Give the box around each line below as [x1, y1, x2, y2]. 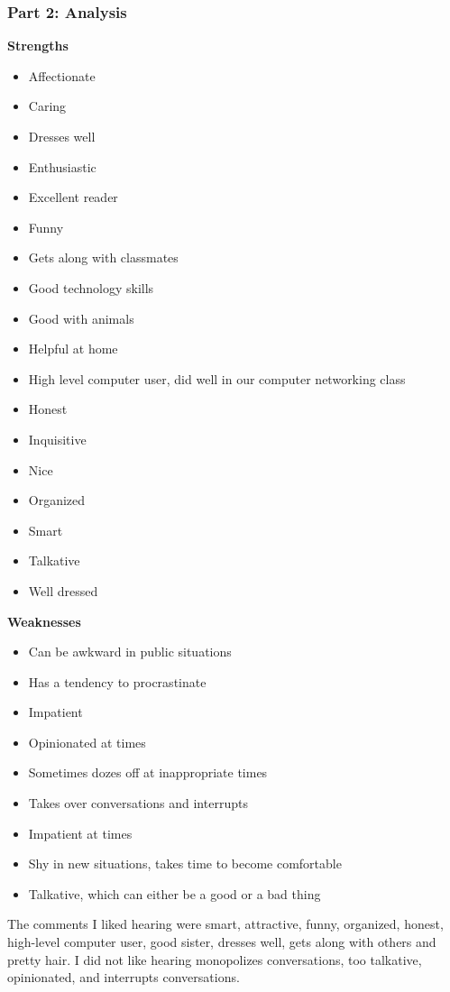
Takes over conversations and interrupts [28, 794, 248, 813]
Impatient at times [28, 823, 133, 842]
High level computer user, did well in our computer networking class [28, 369, 406, 388]
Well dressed [28, 581, 98, 600]
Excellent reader [28, 188, 118, 207]
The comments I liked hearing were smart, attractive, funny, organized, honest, [7, 914, 444, 933]
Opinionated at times [28, 732, 146, 751]
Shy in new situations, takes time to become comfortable [28, 854, 342, 873]
